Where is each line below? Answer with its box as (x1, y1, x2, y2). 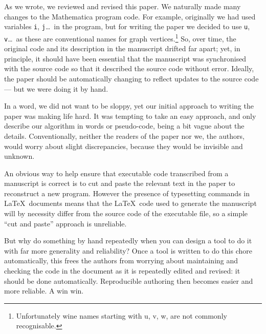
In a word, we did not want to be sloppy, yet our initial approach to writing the (4, 100, 254, 111)
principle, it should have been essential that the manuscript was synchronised (4, 53, 247, 64)
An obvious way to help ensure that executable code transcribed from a (4, 168, 229, 178)
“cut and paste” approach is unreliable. (4, 218, 127, 228)
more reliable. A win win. (4, 285, 84, 296)
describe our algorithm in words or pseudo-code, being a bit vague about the (4, 120, 245, 131)
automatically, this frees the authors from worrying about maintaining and (4, 255, 238, 266)
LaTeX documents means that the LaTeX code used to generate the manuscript (4, 198, 257, 208)
